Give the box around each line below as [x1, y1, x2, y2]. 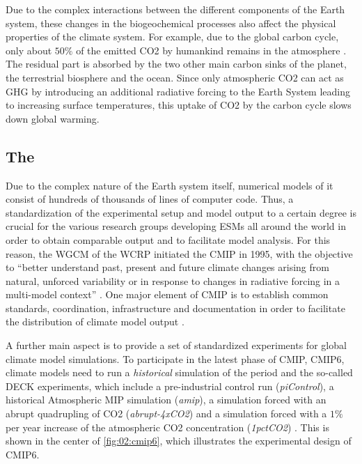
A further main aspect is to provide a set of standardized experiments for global [6, 338, 347, 353]
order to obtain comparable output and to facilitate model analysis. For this [6, 232, 331, 247]
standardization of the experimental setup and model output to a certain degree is [6, 205, 357, 219]
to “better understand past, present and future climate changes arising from [6, 260, 329, 274]
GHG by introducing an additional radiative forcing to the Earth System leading [6, 84, 350, 98]
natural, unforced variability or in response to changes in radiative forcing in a [6, 273, 340, 288]
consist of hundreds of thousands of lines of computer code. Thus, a [6, 192, 294, 206]
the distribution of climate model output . [6, 314, 184, 329]
